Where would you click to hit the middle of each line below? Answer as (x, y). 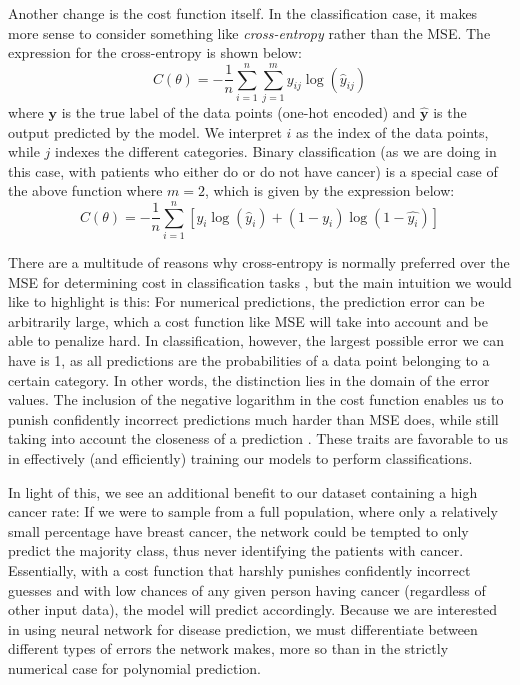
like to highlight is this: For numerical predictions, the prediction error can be (246, 301)
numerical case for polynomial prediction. (134, 667)
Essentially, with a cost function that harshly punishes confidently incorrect (239, 569)
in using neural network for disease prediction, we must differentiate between (243, 628)
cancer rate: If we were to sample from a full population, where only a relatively (253, 511)
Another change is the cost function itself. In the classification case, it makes (243, 13)
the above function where (85, 190)
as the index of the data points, (392, 131)
